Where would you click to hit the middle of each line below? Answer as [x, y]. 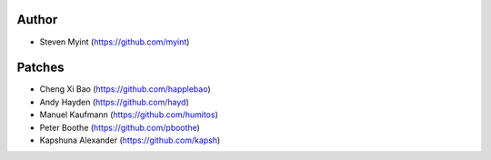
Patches [40, 68]
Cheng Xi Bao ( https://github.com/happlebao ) [125, 89]
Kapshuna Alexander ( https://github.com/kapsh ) [130, 140]
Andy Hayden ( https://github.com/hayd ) [115, 102]
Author [37, 20]
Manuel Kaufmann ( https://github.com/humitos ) [129, 115]
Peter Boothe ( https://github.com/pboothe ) [120, 127]
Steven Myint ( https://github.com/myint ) [115, 42]
